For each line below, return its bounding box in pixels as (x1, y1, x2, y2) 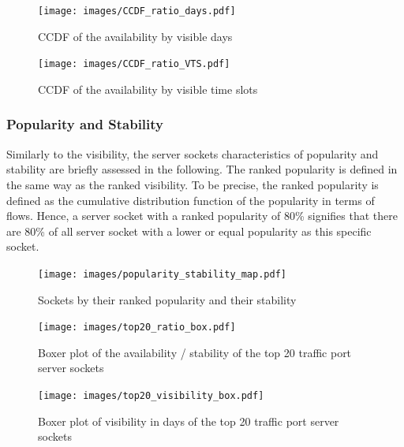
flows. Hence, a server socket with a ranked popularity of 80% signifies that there (6, 207, 398, 224)
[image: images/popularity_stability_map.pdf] (38, 268, 286, 280)
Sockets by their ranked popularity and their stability (38, 291, 297, 307)
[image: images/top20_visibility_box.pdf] (38, 389, 264, 401)
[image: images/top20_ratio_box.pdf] (38, 322, 236, 333)
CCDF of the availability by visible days (38, 28, 233, 44)
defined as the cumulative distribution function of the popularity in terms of (6, 192, 375, 208)
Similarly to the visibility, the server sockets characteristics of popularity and (6, 145, 379, 162)
